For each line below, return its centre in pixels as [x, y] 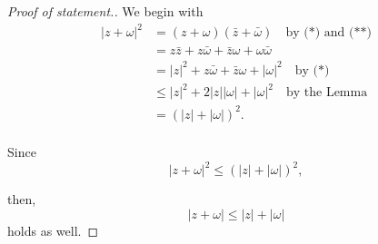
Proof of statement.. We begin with [105, 11]
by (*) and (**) [328, 33]
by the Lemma [327, 93]
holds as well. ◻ [53, 230]
